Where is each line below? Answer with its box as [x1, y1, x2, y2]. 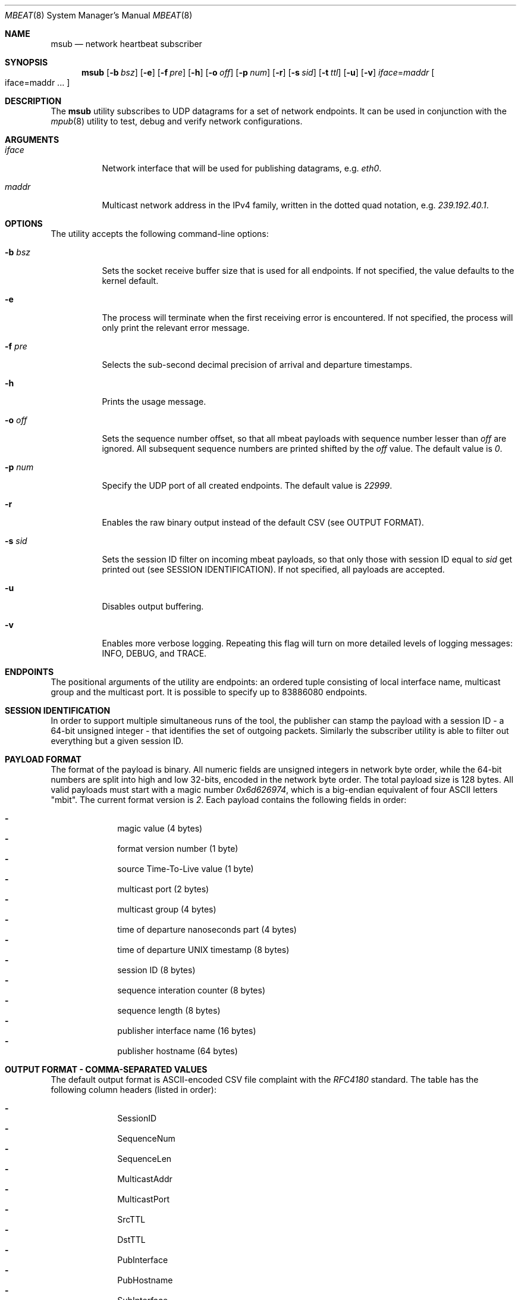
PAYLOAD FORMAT [5, 754, 81, 764]
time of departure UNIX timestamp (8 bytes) [117, 945, 290, 955]
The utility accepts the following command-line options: [51, 229, 269, 239]
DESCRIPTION [5, 96, 62, 106]
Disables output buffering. [102, 601, 204, 611]
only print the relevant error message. [102, 323, 250, 333]
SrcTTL [117, 1214, 146, 1224]
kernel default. [102, 276, 159, 286]
